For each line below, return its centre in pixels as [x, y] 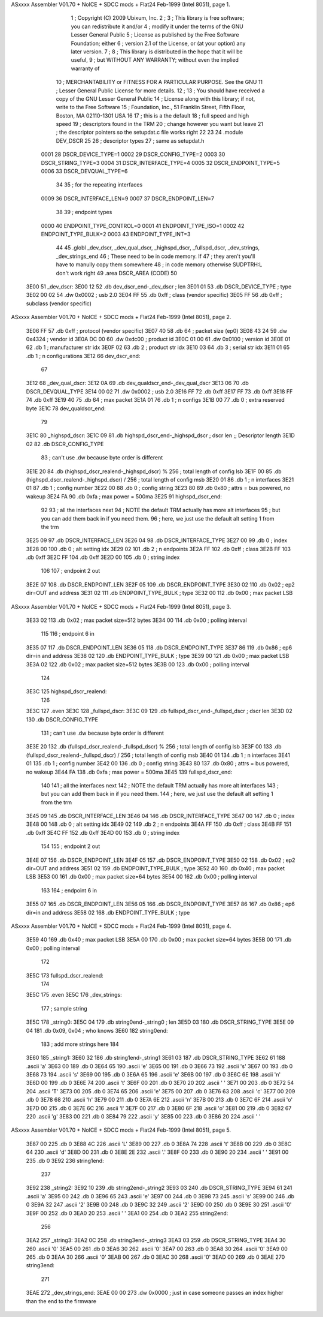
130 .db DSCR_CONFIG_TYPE [62, 719]
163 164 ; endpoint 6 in [69, 890]
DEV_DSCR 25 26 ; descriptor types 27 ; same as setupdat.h [130, 140]
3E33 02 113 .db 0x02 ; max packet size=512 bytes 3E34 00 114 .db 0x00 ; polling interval [137, 620]
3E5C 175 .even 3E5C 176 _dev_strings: [74, 995]
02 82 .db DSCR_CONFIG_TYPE [65, 444]
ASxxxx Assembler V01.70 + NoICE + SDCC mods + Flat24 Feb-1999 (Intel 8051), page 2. [121, 317]
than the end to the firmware [61, 1301]
